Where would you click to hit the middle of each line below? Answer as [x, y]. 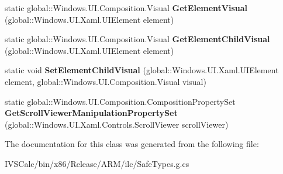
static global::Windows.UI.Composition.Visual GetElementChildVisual [137, 39]
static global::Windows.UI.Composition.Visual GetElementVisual [126, 8]
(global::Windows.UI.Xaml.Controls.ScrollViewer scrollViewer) [117, 124]
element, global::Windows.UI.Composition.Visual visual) [106, 81]
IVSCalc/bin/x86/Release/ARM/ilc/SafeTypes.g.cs [97, 163]
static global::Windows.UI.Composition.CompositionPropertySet [120, 101]
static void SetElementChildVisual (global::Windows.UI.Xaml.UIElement [142, 70]
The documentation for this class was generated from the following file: [132, 144]
